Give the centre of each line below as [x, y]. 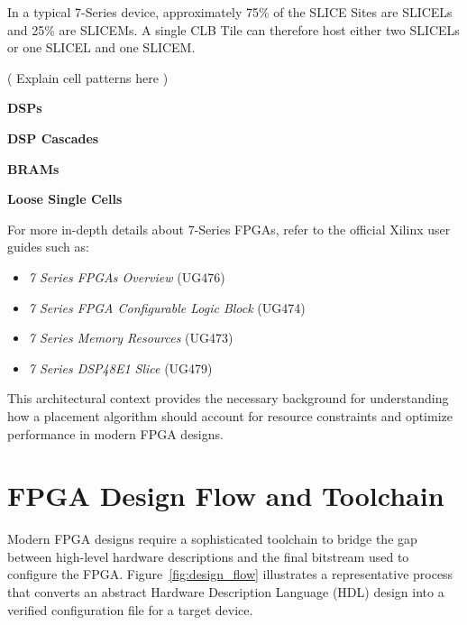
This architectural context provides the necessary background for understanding [228, 398]
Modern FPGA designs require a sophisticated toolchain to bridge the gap [212, 539]
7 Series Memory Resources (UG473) [131, 338]
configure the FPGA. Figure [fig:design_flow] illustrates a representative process [230, 574]
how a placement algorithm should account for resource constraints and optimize [230, 415]
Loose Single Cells [65, 199]
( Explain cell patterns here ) [88, 77]
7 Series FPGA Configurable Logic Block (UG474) [167, 307]
